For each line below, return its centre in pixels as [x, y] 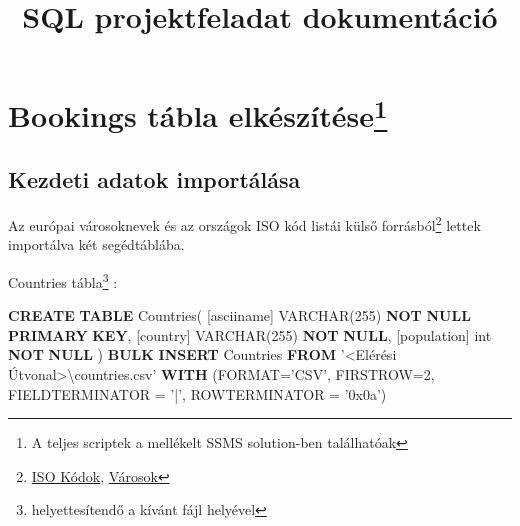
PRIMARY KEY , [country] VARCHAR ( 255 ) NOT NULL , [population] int [250, 334]
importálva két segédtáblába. [96, 244]
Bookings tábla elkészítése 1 [198, 113]
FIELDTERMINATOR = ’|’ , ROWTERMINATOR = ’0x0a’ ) [197, 393]
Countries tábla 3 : [63, 280]
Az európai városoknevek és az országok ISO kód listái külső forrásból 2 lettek [244, 223]
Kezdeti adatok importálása [154, 179]
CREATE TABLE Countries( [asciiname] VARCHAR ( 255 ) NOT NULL [239, 315]
